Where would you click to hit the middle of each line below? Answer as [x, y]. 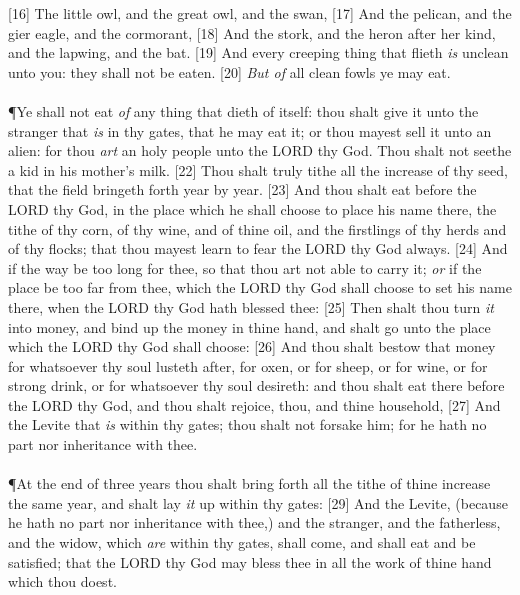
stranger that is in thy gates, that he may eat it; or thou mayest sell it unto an [250, 130]
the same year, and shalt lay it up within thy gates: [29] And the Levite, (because [258, 502]
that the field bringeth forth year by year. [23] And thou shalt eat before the [242, 189]
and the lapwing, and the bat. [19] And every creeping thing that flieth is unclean [258, 52]
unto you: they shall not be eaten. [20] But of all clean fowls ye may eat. [229, 71]
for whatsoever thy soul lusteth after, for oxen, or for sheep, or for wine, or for [248, 365]
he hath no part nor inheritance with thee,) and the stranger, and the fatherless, [254, 522]
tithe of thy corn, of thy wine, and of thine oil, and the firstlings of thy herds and [257, 228]
